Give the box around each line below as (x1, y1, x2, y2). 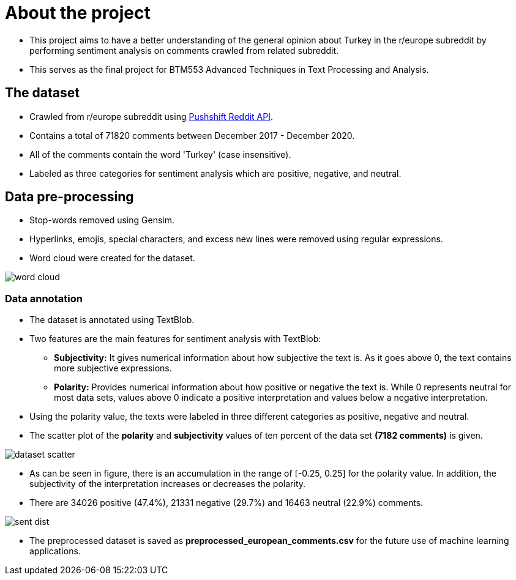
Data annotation (5, 292, 83, 305)
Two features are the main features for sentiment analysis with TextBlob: (29, 333, 321, 344)
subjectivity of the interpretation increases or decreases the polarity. (29, 478, 306, 489)
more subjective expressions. (54, 363, 172, 374)
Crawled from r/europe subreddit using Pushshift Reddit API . (29, 111, 274, 122)
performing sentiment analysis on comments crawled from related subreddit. (29, 45, 339, 56)
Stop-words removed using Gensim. (29, 215, 175, 226)
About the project (5, 2, 151, 23)
